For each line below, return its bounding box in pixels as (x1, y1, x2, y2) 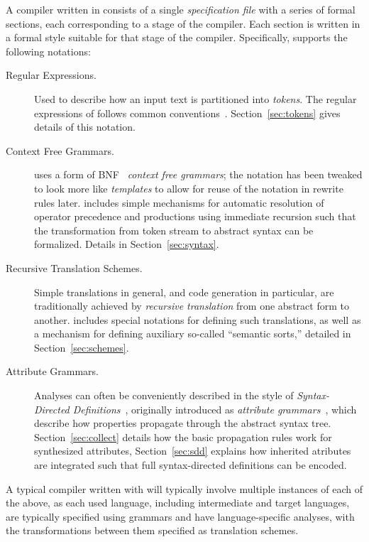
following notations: (6, 43, 91, 58)
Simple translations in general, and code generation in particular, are (34, 284, 334, 299)
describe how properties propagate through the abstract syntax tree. (34, 416, 331, 430)
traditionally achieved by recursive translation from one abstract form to (34, 298, 349, 313)
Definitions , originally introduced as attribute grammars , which (72, 401, 357, 416)
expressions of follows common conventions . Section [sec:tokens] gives (34, 105, 341, 120)
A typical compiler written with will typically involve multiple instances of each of (6, 481, 363, 496)
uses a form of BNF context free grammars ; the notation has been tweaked (34, 167, 363, 182)
